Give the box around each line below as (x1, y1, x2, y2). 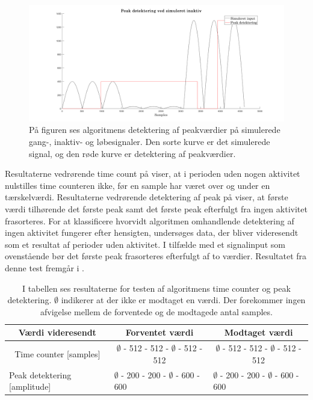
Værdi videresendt (18, 326, 96, 339)
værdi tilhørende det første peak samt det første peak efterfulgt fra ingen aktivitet (5, 202, 308, 215)
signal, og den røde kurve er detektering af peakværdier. (29, 147, 236, 159)
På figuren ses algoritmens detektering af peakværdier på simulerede (29, 123, 280, 136)
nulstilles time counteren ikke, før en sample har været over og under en (5, 179, 270, 191)
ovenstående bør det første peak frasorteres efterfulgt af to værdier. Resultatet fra (5, 250, 307, 262)
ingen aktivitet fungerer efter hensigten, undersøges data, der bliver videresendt (5, 226, 299, 239)
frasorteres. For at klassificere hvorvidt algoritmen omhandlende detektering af (5, 214, 294, 227)
